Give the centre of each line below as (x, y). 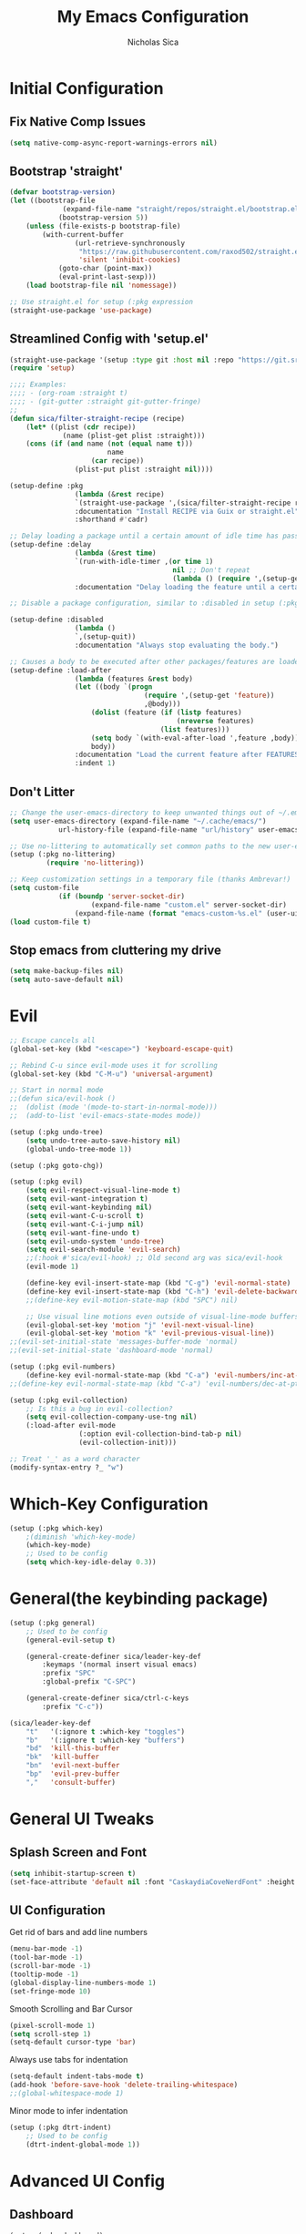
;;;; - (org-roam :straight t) (69, 394)
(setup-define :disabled (56, 620)
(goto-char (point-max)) (105, 269)
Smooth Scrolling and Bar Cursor (71, 2009)
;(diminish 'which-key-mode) (81, 1537)
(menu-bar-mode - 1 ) (46, 1949)
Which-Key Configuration (109, 1504)
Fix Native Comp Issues (77, 122)
